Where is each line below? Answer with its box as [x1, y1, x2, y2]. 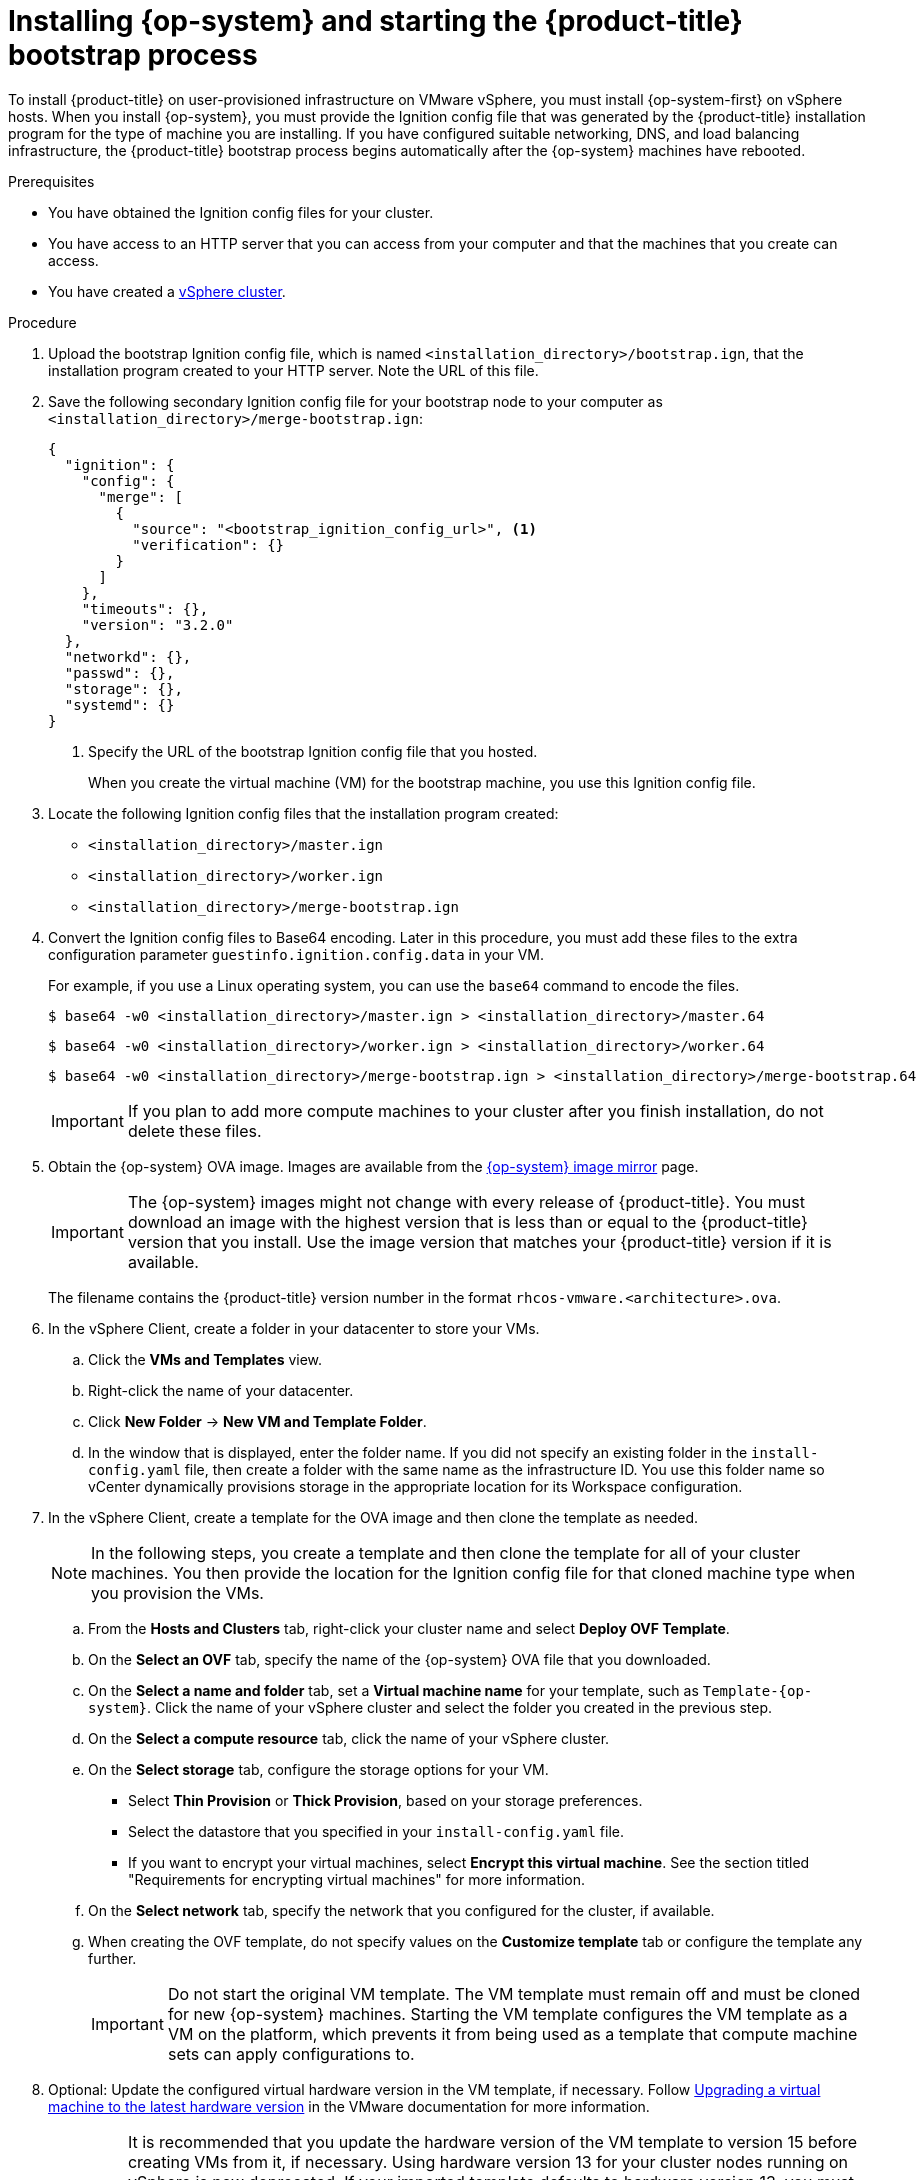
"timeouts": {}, [81, 600, 209, 617]
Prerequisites [8, 172, 95, 190]
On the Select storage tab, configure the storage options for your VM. [88, 1760, 549, 1778]
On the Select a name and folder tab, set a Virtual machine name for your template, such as [88, 1681, 699, 1699]
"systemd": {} [64, 696, 175, 713]
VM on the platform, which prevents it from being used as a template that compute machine [167, 2023, 858, 2044]
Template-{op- [702, 1682, 813, 1699]
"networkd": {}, [64, 648, 192, 665]
